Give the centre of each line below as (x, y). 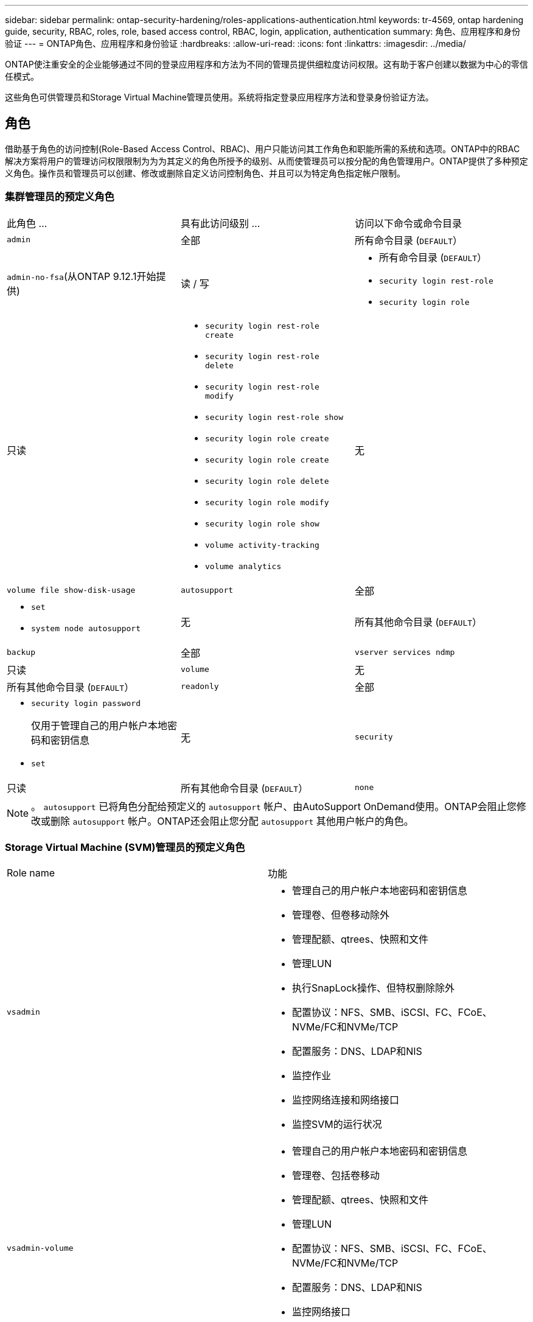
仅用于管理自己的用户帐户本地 (99, 725)
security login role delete (267, 481)
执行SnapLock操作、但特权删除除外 (374, 988)
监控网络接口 (322, 1312)
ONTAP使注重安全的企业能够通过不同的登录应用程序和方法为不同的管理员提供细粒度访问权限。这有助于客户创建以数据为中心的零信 (266, 64)
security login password (86, 703)
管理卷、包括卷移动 (336, 1176)
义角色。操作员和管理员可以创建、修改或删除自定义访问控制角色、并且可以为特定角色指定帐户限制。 (205, 173)
